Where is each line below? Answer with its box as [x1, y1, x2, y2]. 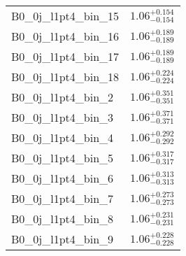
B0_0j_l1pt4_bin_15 [11, 8, 120, 24]
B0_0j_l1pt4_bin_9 [11, 231, 114, 247]
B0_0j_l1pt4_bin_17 [11, 48, 120, 64]
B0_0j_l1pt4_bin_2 [11, 89, 114, 105]
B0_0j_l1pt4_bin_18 [11, 69, 120, 85]
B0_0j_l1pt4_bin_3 [11, 109, 114, 125]
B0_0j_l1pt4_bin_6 [11, 170, 114, 186]
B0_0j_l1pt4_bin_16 [11, 28, 120, 44]
